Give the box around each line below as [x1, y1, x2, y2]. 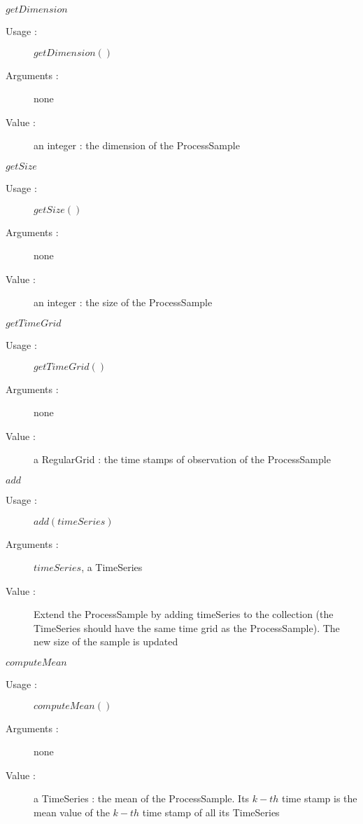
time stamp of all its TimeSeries [142, 805, 280, 820]
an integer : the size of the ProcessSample [34, 295, 213, 310]
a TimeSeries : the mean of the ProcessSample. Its [34, 791, 250, 806]
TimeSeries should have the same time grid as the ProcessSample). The [34, 620, 340, 635]
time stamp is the [282, 791, 357, 806]
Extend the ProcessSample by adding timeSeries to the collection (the [34, 607, 334, 622]
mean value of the [34, 805, 110, 820]
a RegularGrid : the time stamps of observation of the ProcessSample [34, 452, 331, 467]
